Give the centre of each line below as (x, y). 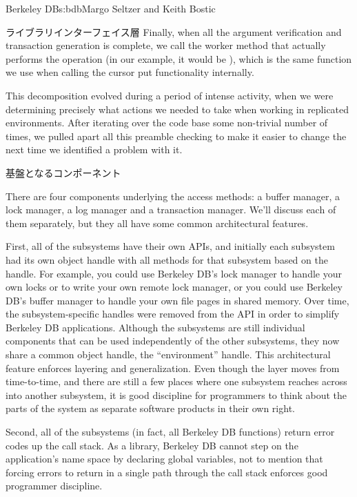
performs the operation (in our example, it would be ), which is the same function (179, 58)
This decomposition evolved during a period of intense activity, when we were (170, 95)
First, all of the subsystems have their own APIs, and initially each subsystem (170, 246)
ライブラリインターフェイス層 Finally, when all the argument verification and (174, 31)
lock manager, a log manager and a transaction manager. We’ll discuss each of (171, 209)
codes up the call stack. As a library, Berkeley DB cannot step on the (152, 445)
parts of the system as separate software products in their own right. (150, 408)
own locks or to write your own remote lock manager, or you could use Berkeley (174, 287)
